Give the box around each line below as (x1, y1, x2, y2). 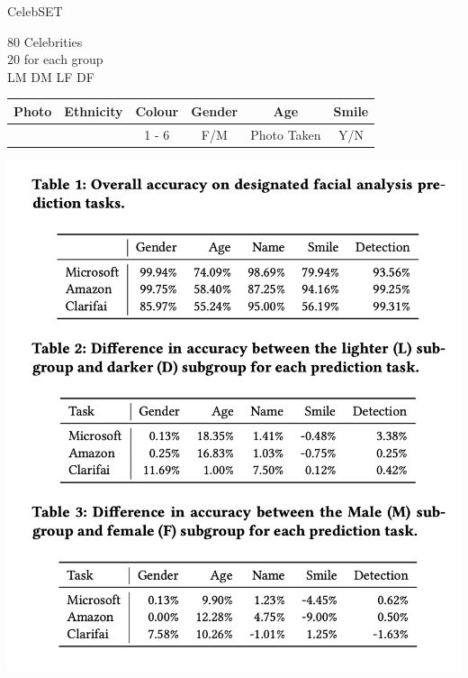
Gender (191, 101, 238, 120)
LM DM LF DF (7, 67, 94, 86)
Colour (135, 101, 179, 120)
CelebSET (7, 2, 63, 20)
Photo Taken (250, 124, 321, 143)
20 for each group (7, 50, 103, 69)
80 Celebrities (7, 32, 83, 50)
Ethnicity (64, 101, 123, 120)
